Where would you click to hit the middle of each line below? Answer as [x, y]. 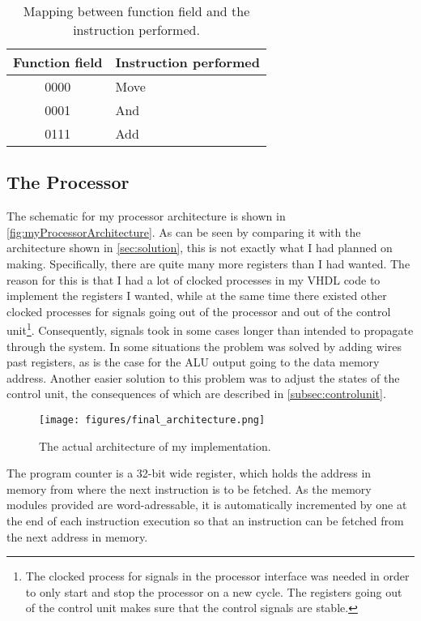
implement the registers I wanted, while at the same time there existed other [197, 296]
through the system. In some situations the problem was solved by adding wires [204, 346]
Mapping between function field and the [136, 11]
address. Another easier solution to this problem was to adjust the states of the [203, 377]
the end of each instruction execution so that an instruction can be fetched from [205, 521]
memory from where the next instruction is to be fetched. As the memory [189, 488]
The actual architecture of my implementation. [155, 445]
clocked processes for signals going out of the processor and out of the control [199, 311]
